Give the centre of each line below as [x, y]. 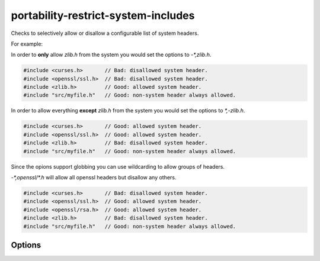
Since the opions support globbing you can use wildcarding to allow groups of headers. [118, 166]
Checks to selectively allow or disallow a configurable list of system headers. [105, 33]
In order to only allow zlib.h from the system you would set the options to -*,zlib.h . [111, 55]
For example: [27, 44]
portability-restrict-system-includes [103, 15]
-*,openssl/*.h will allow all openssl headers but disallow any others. [94, 177]
